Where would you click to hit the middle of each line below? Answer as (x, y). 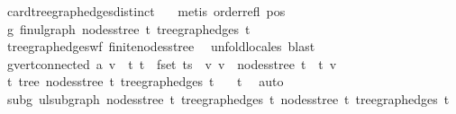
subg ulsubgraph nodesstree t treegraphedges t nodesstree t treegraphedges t (228, 98)
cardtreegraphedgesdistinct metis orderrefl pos (146, 11)
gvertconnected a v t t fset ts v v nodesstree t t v (172, 63)
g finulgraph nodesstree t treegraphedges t (128, 28)
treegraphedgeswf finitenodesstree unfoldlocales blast (161, 46)
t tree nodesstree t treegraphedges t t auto (145, 81)
